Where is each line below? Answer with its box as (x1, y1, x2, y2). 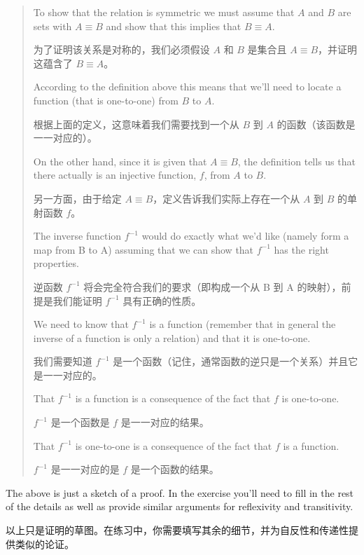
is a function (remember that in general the (149, 317, 336, 331)
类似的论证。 (15, 536, 74, 551)
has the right (274, 242, 329, 256)
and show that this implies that (106, 18, 241, 33)
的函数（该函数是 (276, 116, 356, 131)
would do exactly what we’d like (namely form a (141, 228, 349, 243)
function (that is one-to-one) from (33, 92, 178, 107)
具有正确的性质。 (122, 293, 202, 308)
